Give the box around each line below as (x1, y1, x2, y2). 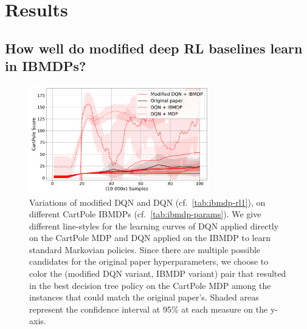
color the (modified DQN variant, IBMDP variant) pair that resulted (29, 267, 286, 280)
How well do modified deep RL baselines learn (5, 38, 303, 57)
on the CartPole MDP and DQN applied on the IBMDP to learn (29, 231, 271, 244)
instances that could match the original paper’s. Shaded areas (29, 291, 259, 304)
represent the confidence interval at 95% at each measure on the (29, 302, 268, 315)
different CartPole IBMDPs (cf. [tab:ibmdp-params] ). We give (29, 208, 261, 220)
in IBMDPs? (5, 56, 86, 75)
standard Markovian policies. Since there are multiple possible (29, 243, 261, 256)
